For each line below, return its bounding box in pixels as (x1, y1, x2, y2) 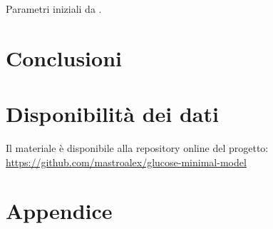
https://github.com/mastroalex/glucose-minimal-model (6, 154, 247, 169)
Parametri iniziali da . (6, 1, 102, 16)
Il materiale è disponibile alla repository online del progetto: (6, 141, 269, 156)
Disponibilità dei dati (6, 99, 219, 128)
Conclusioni (6, 43, 122, 72)
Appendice (6, 196, 113, 225)
